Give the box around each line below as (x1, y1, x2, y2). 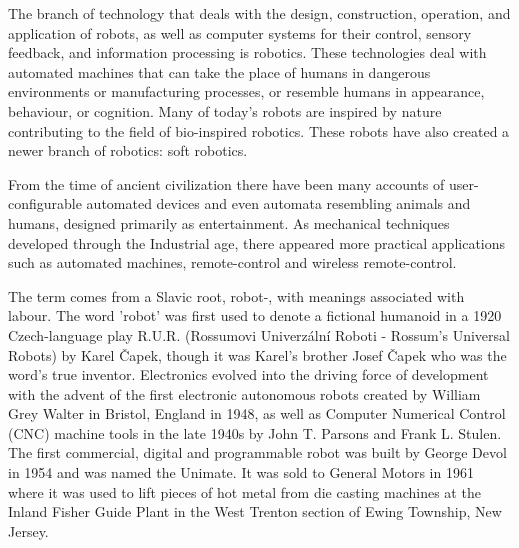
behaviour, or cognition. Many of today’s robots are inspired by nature (8, 100, 442, 121)
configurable (8, 193, 82, 214)
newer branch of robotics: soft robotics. (8, 140, 248, 161)
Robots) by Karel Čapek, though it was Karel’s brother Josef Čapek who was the (8, 344, 507, 365)
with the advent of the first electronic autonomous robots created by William (8, 383, 481, 404)
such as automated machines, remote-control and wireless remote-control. (8, 252, 457, 273)
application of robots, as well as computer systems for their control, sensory (8, 22, 472, 43)
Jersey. (8, 520, 49, 541)
